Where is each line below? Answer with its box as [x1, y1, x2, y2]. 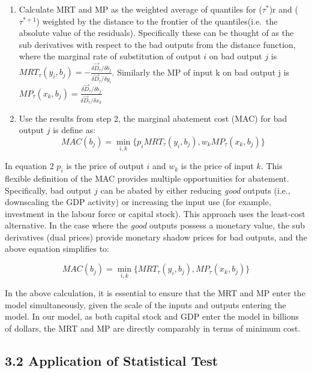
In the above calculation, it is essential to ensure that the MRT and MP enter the [5, 287, 305, 299]
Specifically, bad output [5, 184, 92, 196]
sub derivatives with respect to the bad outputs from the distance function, [19, 38, 296, 50]
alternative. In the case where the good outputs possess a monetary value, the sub [5, 219, 305, 231]
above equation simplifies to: [5, 242, 109, 255]
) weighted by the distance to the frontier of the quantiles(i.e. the [36, 14, 278, 27]
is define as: [53, 124, 96, 136]
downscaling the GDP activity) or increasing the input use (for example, [5, 195, 271, 208]
